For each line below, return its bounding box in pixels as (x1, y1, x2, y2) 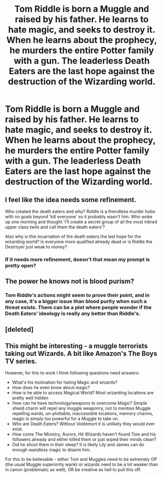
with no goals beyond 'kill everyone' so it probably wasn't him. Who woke (5, 214, 152, 219)
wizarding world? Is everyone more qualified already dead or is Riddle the (5, 239, 153, 245)
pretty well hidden (12, 395, 49, 401)
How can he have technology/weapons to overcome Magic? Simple (12, 400, 147, 406)
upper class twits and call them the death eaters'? (5, 224, 106, 230)
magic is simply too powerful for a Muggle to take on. (12, 416, 119, 422)
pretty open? (5, 262, 36, 269)
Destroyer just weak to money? (5, 244, 67, 249)
